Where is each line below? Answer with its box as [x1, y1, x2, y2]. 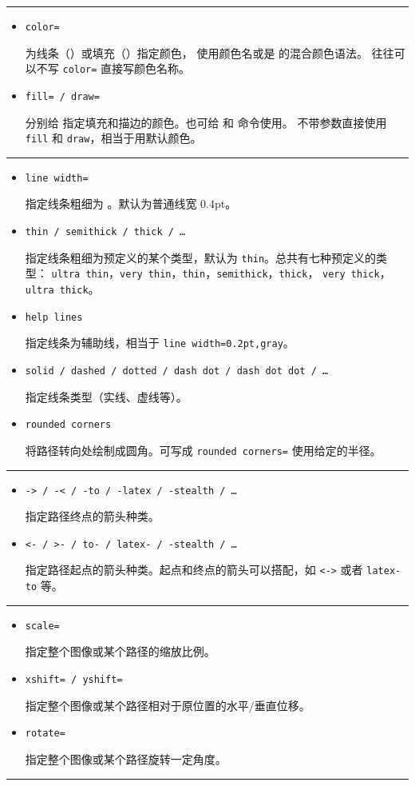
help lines [25, 311, 83, 323]
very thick [322, 269, 380, 281]
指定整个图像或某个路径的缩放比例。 [25, 643, 215, 660]
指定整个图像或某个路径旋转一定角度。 [25, 750, 227, 767]
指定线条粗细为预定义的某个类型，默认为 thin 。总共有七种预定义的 [25, 249, 377, 265]
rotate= [25, 728, 65, 740]
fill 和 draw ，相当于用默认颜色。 [25, 130, 202, 146]
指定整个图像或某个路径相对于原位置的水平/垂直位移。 [25, 696, 310, 713]
